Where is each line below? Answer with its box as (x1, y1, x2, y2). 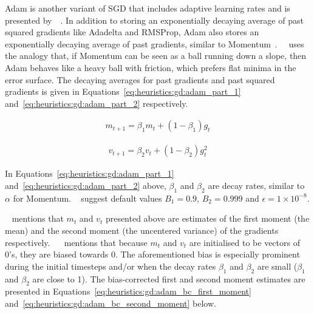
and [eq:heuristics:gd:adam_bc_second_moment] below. (5, 296, 216, 309)
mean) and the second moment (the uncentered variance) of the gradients (5, 224, 279, 236)
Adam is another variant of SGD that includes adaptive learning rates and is (5, 2, 290, 14)
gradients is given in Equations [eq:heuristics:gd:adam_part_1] (5, 85, 241, 98)
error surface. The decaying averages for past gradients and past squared (5, 73, 275, 86)
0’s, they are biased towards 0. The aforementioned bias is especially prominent (5, 248, 300, 261)
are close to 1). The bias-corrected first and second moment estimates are (32, 272, 305, 285)
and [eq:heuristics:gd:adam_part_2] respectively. (5, 97, 188, 109)
